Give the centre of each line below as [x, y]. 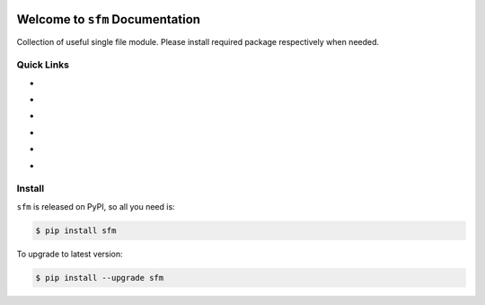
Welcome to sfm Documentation [109, 19]
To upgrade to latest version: [70, 254]
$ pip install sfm [76, 230]
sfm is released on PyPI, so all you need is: [96, 206]
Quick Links [43, 65]
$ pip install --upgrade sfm [100, 278]
